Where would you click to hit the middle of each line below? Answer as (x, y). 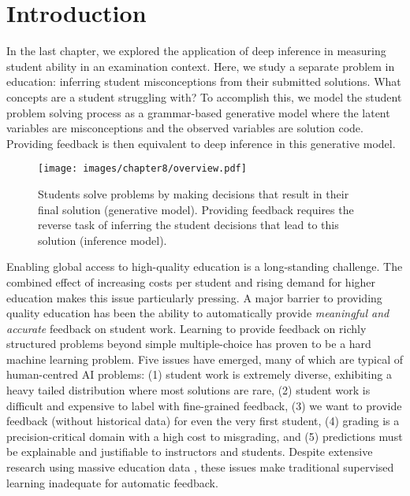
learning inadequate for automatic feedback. (112, 482)
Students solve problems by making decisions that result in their (194, 193)
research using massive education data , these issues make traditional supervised (200, 467)
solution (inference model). (102, 240)
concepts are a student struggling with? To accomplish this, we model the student (204, 96)
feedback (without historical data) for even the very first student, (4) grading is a (203, 421)
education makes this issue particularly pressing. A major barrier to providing (194, 297)
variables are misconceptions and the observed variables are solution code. (185, 128)
